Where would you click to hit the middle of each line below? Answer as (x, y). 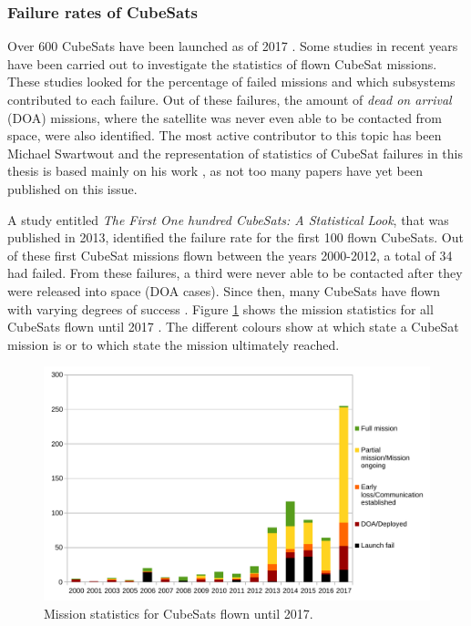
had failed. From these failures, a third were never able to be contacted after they (235, 273)
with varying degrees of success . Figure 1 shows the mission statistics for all (220, 308)
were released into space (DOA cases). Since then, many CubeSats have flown (224, 290)
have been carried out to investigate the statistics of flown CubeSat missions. (222, 63)
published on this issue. (72, 188)
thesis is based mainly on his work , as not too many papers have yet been (215, 171)
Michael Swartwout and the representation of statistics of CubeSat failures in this (235, 153)
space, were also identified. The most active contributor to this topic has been (225, 135)
